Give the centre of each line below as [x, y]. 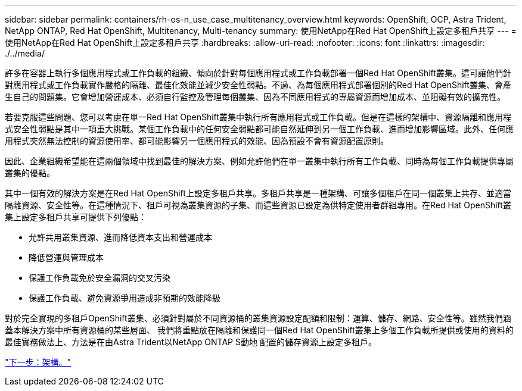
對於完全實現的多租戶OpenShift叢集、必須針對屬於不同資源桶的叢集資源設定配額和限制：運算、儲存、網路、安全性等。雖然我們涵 [258, 318]
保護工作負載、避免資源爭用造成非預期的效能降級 [125, 298]
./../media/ [25, 53]
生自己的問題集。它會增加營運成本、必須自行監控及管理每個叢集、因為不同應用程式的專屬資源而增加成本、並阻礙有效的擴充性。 [255, 97]
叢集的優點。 [30, 173]
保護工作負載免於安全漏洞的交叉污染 [100, 278]
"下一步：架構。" [38, 362]
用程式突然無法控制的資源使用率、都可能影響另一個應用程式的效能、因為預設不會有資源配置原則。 [197, 141]
